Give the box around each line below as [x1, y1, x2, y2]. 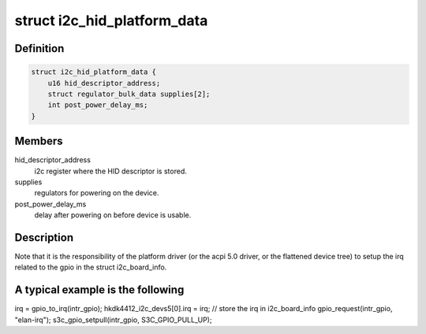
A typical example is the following [14, 284, 185, 297]
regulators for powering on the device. [34, 188, 159, 198]
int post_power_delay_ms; [47, 101, 148, 109]
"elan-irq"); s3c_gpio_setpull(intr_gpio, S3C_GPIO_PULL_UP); [14, 315, 212, 325]
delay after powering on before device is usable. [34, 210, 192, 220]
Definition [14, 42, 65, 55]
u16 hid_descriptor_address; [47, 79, 161, 87]
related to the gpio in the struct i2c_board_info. [14, 262, 167, 272]
